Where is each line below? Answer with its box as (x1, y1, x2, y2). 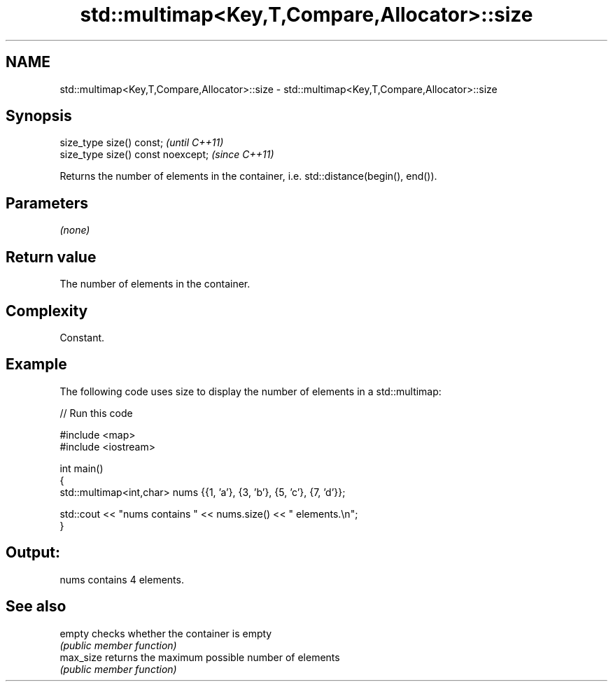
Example (6, 355, 67, 374)
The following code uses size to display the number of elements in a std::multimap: (59, 385, 442, 397)
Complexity (6, 302, 88, 320)
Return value (6, 248, 97, 266)
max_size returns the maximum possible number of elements (59, 651, 340, 663)
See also (6, 597, 66, 616)
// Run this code (59, 406, 133, 419)
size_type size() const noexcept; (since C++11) (59, 148, 274, 161)
